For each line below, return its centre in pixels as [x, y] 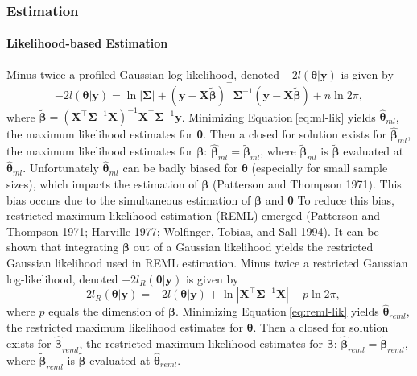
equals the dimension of [107, 311]
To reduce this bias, [346, 199]
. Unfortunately [61, 168]
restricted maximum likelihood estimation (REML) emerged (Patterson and [193, 215]
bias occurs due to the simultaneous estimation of [129, 199]
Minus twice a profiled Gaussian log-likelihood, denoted [143, 74]
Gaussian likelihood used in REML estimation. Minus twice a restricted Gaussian [207, 263]
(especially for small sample [320, 168]
